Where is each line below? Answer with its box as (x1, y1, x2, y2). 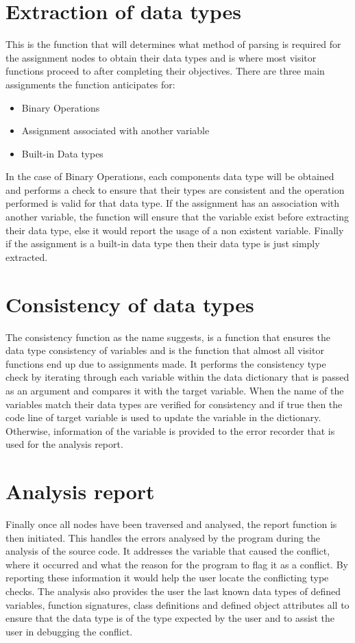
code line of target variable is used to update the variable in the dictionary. (5, 410, 321, 425)
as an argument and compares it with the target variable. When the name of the (5, 383, 344, 397)
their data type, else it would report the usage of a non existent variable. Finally (5, 223, 344, 237)
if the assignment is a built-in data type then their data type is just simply (5, 236, 320, 251)
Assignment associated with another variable (21, 123, 210, 138)
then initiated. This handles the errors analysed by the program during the (5, 530, 321, 544)
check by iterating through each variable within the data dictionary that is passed (5, 370, 350, 384)
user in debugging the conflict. (5, 624, 133, 638)
